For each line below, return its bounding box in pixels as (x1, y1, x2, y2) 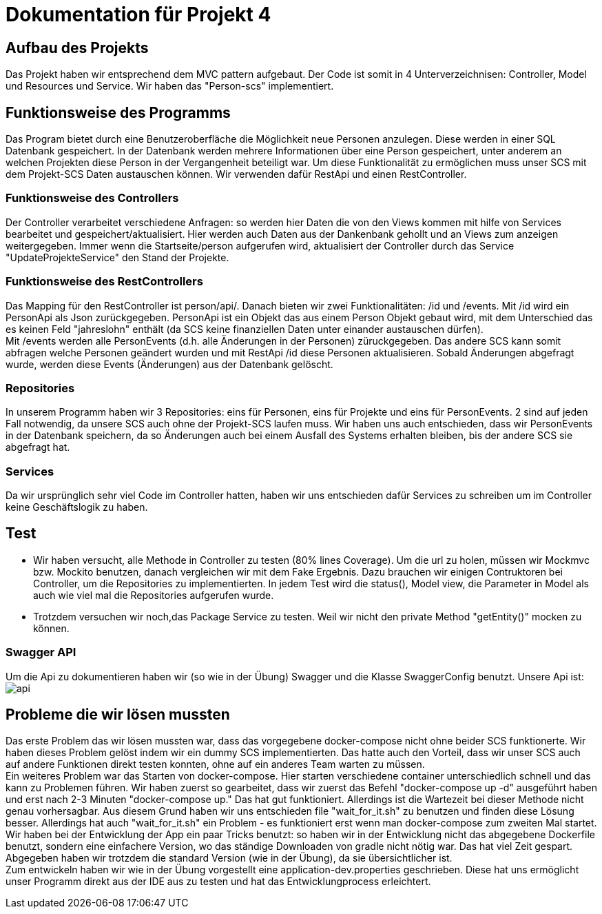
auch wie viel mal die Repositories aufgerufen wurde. (33, 589, 274, 601)
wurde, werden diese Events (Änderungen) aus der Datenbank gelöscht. (6, 358, 333, 370)
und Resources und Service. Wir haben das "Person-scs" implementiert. (6, 80, 334, 92)
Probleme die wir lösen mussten (6, 706, 230, 724)
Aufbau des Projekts (6, 39, 149, 57)
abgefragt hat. (6, 441, 70, 454)
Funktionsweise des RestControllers (6, 274, 203, 289)
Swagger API (6, 645, 76, 660)
